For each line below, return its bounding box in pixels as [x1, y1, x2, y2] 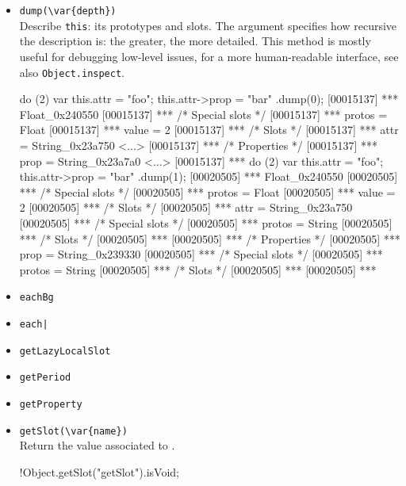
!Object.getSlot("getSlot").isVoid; [19, 463, 179, 480]
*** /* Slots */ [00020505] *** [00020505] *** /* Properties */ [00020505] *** [19, 230, 400, 247]
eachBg [19, 292, 54, 304]
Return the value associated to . [19, 437, 175, 453]
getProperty [19, 398, 82, 410]
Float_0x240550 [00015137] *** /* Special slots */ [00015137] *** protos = [19, 105, 388, 122]
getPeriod [19, 372, 71, 384]
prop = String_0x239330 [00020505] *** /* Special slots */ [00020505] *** [19, 246, 383, 262]
